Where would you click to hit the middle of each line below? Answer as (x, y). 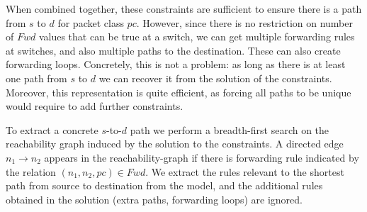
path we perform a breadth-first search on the (230, 129)
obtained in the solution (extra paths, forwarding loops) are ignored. (154, 199)
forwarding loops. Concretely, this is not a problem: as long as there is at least (176, 64)
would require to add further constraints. (95, 106)
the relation (31, 171)
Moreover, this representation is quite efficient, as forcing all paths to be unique (179, 92)
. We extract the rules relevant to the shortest (245, 171)
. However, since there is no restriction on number (244, 22)
